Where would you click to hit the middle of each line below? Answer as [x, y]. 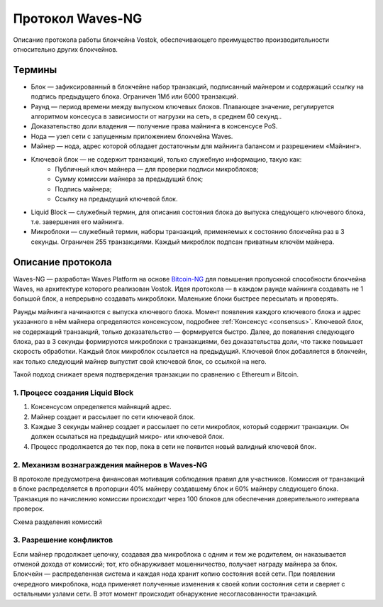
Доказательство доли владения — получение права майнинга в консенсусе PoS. [154, 126]
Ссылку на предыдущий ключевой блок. [116, 199]
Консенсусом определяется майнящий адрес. [101, 407]
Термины [35, 70]
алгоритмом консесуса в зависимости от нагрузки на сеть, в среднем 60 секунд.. [156, 116]
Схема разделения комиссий [58, 522]
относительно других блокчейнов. [66, 49]
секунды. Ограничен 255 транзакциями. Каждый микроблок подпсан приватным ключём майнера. [183, 242]
